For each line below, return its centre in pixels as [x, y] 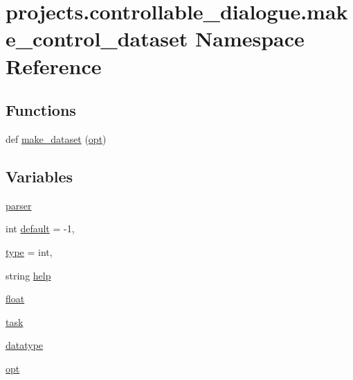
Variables [39, 176]
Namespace [250, 38]
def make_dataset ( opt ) [56, 138]
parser [19, 205]
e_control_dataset [97, 38]
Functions [41, 110]
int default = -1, [40, 228]
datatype [25, 345]
